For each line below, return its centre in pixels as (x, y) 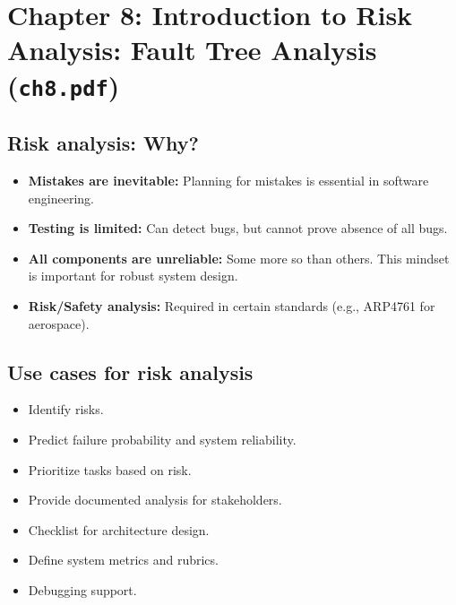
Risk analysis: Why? (103, 143)
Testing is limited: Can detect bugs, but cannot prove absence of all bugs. (238, 228)
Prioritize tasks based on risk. (110, 469)
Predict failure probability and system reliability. (162, 440)
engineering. (61, 198)
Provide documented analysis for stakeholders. (155, 500)
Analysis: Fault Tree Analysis (192, 50)
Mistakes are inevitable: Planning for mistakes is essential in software (228, 181)
